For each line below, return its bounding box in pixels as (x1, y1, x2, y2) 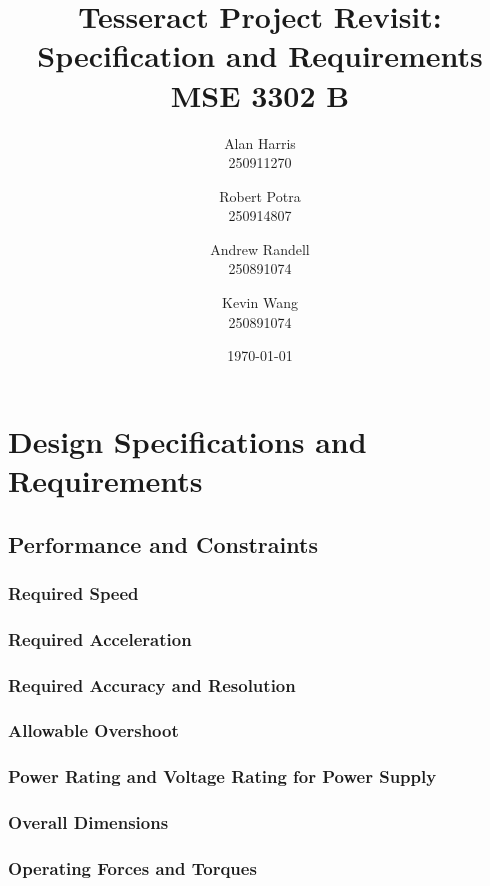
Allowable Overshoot (8, 718, 179, 743)
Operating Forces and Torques (8, 855, 257, 880)
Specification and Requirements (37, 35, 483, 76)
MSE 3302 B (170, 74, 350, 115)
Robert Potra (219, 185, 301, 206)
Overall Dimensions (8, 810, 169, 835)
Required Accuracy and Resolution (8, 672, 296, 697)
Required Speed (8, 580, 139, 605)
